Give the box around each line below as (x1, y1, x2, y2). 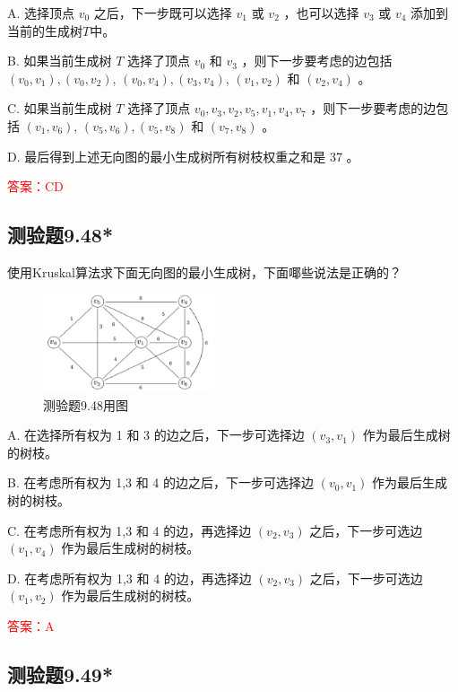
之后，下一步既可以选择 (93, 4, 232, 22)
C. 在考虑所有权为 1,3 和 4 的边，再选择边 (7, 521, 252, 539)
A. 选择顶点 (7, 4, 75, 22)
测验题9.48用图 (43, 395, 128, 414)
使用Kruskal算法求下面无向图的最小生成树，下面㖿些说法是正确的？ (7, 262, 402, 281)
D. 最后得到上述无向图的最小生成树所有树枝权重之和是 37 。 (7, 146, 359, 165)
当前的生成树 (7, 21, 82, 39)
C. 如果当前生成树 (7, 99, 112, 118)
